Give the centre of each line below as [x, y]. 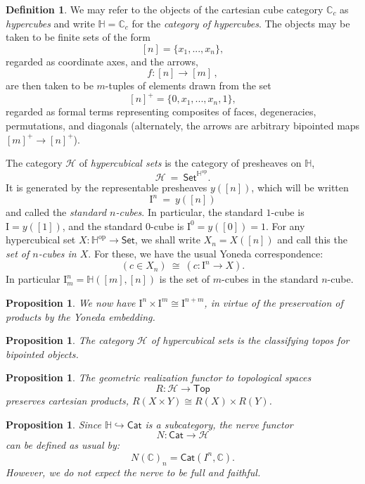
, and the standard [102, 225]
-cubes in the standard [270, 279]
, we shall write [167, 240]
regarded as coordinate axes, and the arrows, [102, 61]
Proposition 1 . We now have [71, 302]
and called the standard [56, 212]
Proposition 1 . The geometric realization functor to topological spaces [159, 377]
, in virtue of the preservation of [274, 302]
